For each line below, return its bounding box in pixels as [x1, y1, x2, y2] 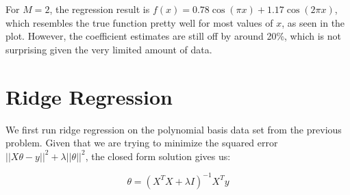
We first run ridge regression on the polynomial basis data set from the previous [5, 122, 342, 136]
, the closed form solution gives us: [85, 148, 231, 163]
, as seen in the [282, 15, 345, 29]
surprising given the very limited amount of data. [5, 42, 212, 56]
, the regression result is [49, 2, 150, 16]
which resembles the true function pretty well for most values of [5, 15, 273, 29]
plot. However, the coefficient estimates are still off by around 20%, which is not [5, 29, 341, 43]
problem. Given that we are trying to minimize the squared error [5, 135, 278, 150]
